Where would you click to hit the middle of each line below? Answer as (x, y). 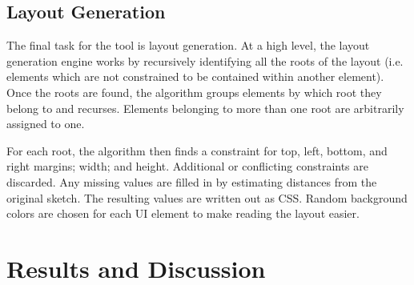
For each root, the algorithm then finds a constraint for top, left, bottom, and (197, 150)
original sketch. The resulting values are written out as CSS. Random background (207, 197)
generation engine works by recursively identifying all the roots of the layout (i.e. (205, 60)
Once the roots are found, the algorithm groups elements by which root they (194, 92)
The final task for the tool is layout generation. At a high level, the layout (188, 45)
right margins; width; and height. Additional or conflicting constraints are (187, 166)
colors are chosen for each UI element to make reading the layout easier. (183, 213)
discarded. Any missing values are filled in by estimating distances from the (192, 181)
